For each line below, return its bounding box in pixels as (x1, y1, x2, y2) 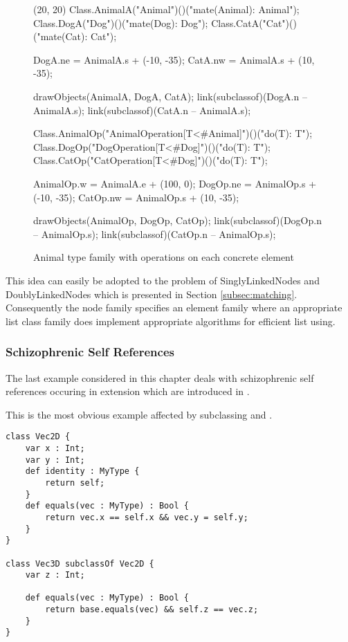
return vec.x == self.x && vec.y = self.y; (45, 512, 248, 522)
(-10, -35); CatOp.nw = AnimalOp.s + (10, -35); (33, 190, 239, 204)
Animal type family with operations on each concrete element (33, 250, 294, 264)
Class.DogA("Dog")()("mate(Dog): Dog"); (33, 15, 208, 30)
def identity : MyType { (25, 466, 140, 477)
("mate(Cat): (33, 29, 88, 44)
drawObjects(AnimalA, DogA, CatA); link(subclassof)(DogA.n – (33, 89, 307, 103)
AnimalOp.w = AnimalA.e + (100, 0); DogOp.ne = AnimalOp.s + (33, 176, 317, 190)
